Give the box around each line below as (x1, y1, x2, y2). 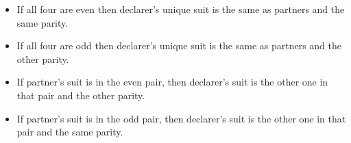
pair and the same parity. (16, 125, 123, 139)
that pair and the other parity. (16, 88, 145, 102)
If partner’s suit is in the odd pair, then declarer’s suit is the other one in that (16, 111, 346, 125)
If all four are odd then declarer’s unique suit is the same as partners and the (16, 38, 341, 53)
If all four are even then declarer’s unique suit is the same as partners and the (16, 2, 345, 16)
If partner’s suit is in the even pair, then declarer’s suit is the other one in (16, 75, 328, 89)
